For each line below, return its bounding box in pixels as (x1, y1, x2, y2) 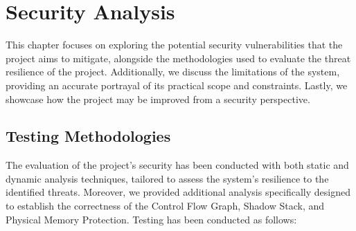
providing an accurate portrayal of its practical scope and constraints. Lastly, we (6, 77, 348, 92)
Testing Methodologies (6, 125, 171, 147)
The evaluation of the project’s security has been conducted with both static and (6, 158, 349, 172)
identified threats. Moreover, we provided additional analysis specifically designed (6, 185, 350, 199)
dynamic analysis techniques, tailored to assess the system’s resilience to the (6, 171, 329, 185)
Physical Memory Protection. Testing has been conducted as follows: (6, 212, 297, 226)
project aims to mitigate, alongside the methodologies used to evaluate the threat (6, 50, 351, 65)
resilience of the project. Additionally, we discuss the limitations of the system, (6, 64, 340, 79)
